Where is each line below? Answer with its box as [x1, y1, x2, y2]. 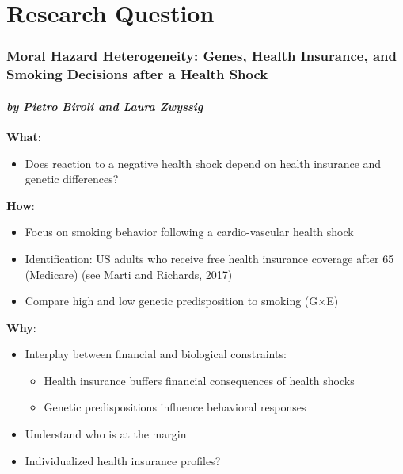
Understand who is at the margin [25, 426, 187, 442]
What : [6, 128, 41, 144]
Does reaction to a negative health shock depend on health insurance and [25, 155, 382, 171]
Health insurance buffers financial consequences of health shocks [44, 372, 355, 388]
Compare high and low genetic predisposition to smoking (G [25, 292, 318, 309]
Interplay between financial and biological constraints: [25, 346, 287, 362]
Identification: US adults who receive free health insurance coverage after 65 [25, 250, 394, 266]
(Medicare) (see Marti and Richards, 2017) [25, 266, 233, 282]
